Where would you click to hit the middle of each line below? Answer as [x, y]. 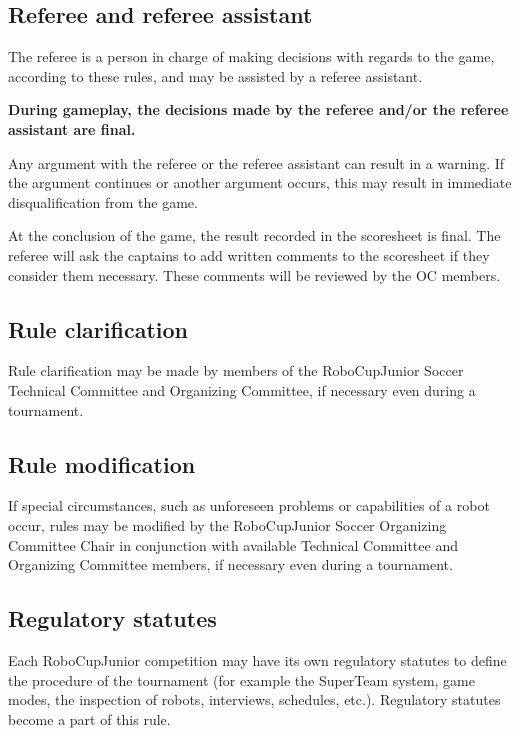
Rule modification [102, 463]
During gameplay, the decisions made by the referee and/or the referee [258, 109]
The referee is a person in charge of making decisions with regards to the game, [251, 56]
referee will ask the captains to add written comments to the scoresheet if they [249, 254]
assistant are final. [72, 128]
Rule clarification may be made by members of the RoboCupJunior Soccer [236, 370]
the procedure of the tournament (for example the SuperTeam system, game [241, 679]
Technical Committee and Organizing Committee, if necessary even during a [242, 389]
